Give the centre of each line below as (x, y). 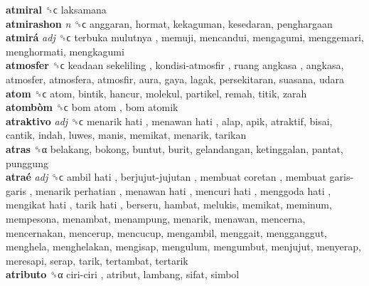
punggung (27, 163)
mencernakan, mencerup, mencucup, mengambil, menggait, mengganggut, (166, 232)
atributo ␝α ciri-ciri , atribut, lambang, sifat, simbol (123, 274)
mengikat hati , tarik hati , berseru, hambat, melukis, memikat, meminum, (169, 205)
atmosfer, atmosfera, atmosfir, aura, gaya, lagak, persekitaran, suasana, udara (175, 79)
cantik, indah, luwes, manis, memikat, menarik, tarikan (126, 135)
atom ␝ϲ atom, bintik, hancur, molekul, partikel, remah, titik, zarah (156, 93)
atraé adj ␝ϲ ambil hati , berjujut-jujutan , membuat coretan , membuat (166, 177)
